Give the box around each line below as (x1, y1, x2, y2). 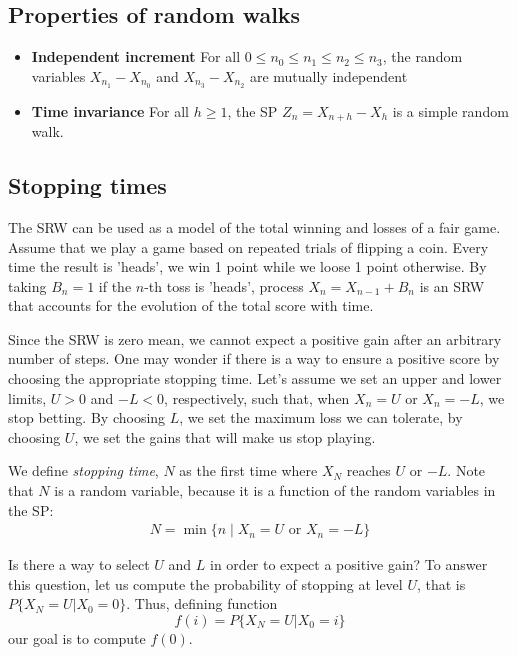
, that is (416, 573, 466, 594)
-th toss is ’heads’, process (144, 275, 304, 296)
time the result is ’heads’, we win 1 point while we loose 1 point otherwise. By (8, 256, 487, 277)
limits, (8, 387, 47, 408)
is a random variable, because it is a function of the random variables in (54, 480, 496, 501)
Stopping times (8, 170, 167, 201)
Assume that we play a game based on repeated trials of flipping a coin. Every (8, 236, 489, 257)
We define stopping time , (8, 460, 159, 481)
